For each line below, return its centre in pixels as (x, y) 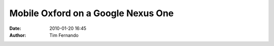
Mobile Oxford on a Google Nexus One (92, 13)
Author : (18, 35)
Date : (15, 28)
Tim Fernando (64, 35)
